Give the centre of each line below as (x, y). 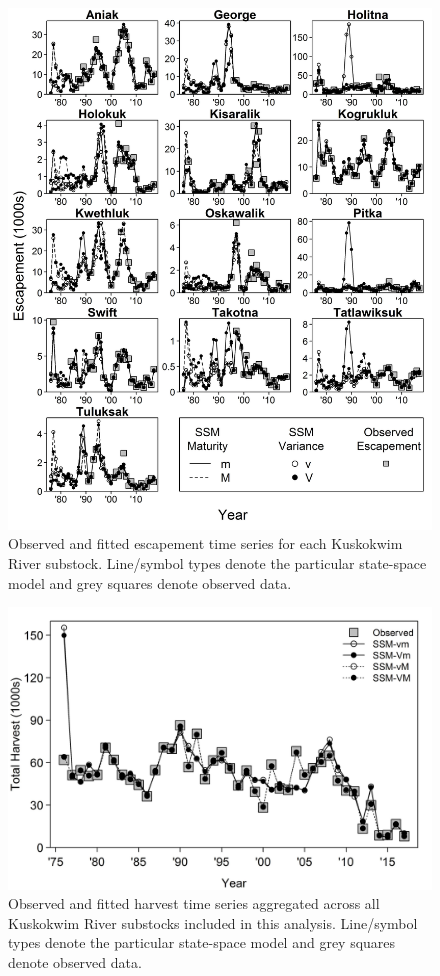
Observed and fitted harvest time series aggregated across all (194, 903)
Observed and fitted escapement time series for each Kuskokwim (205, 543)
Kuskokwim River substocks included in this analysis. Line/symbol (213, 922)
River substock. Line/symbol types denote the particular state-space (217, 563)
